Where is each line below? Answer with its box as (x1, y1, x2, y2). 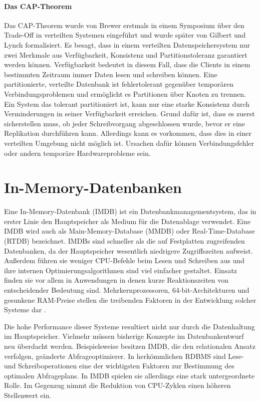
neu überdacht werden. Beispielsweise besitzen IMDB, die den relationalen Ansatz (4, 340, 255, 351)
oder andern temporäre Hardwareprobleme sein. (4, 147, 151, 158)
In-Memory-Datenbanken (4, 177, 182, 197)
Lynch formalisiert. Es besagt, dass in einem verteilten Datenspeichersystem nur (4, 39, 250, 50)
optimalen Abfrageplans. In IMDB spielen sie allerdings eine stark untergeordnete (4, 370, 254, 380)
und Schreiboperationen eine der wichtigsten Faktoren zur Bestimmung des (4, 360, 234, 371)
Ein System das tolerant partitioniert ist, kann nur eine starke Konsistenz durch (4, 98, 250, 109)
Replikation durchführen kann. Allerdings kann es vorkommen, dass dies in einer (4, 128, 251, 138)
